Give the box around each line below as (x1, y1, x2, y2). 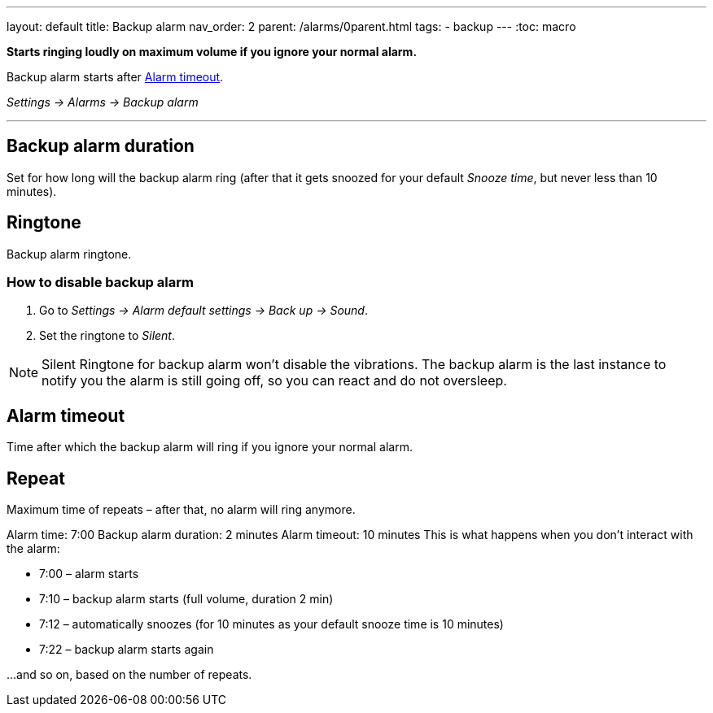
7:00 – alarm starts (39, 567, 139, 581)
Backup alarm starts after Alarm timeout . (7, 70, 224, 84)
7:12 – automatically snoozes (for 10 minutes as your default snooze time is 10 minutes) (39, 617, 504, 632)
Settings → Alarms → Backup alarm (7, 95, 199, 109)
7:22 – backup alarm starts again (39, 642, 214, 657)
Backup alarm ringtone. (7, 246, 132, 261)
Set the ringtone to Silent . (39, 328, 176, 343)
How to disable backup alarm (7, 274, 194, 291)
